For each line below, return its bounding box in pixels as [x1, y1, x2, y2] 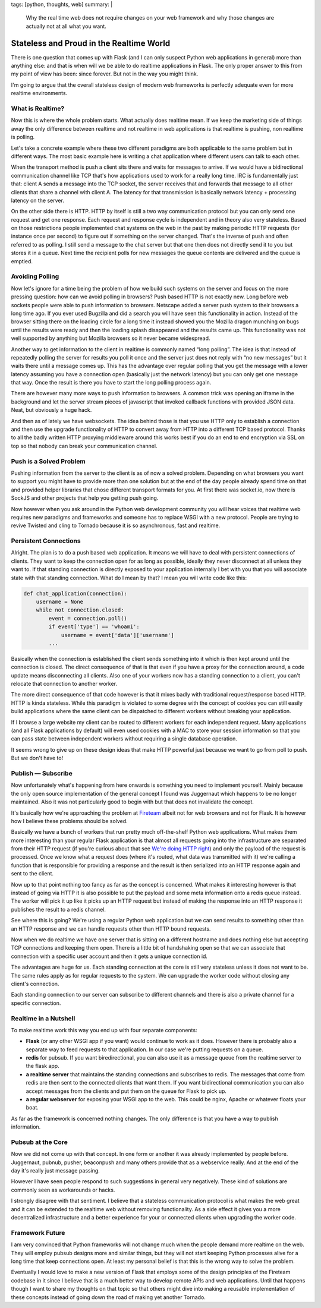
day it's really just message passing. [11, 1167, 100, 1174]
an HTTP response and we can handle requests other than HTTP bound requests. [11, 925, 211, 932]
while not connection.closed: [36, 607, 124, 613]
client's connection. [11, 980, 59, 987]
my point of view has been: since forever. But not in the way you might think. [11, 70, 199, 77]
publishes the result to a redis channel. [11, 906, 106, 913]
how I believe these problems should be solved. [11, 817, 128, 824]
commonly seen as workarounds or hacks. [11, 1186, 115, 1193]
